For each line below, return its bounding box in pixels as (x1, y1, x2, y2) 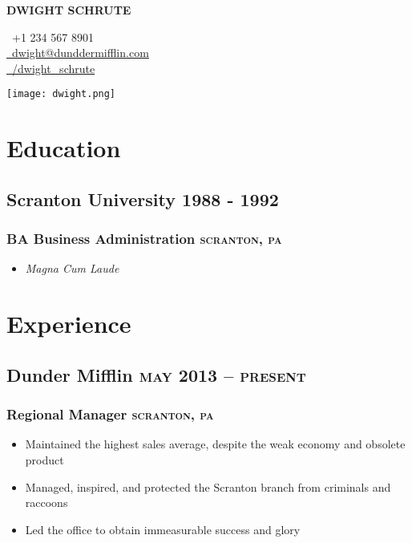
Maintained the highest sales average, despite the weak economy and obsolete (25, 436, 406, 452)
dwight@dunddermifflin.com (11, 44, 149, 61)
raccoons (25, 494, 68, 511)
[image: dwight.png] (6, 88, 116, 100)
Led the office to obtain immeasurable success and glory (25, 521, 301, 537)
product (25, 451, 64, 468)
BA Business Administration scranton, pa (6, 229, 282, 249)
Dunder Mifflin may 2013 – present (6, 362, 306, 387)
